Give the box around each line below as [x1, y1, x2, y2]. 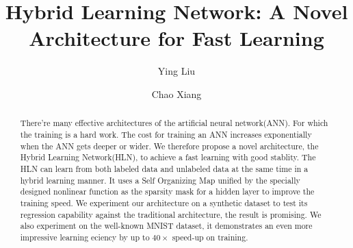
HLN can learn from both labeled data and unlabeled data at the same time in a [20, 162, 309, 174]
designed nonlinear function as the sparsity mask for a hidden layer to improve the [20, 186, 315, 197]
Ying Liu [157, 64, 196, 78]
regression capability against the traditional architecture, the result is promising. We [20, 208, 322, 220]
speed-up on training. [172, 231, 248, 243]
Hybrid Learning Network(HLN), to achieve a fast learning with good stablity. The [20, 151, 316, 163]
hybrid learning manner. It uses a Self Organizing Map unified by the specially [20, 174, 300, 186]
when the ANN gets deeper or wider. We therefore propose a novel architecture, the [20, 140, 319, 151]
